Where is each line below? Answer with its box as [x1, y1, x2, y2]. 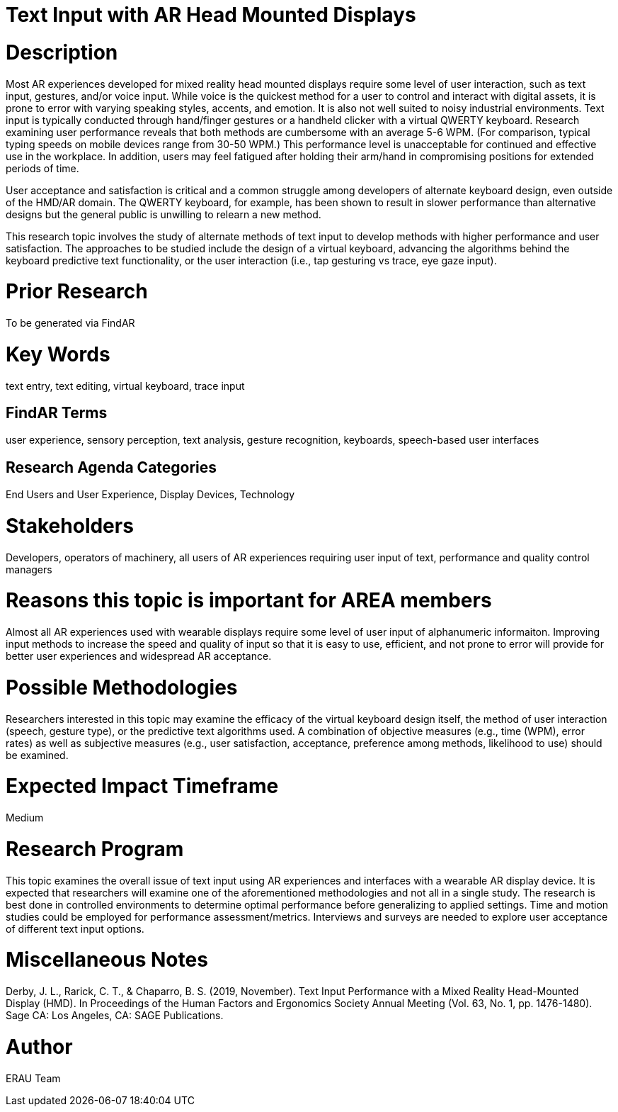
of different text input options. [6, 922, 144, 935]
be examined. [6, 748, 69, 761]
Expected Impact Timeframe [6, 774, 279, 799]
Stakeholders [6, 513, 134, 538]
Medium [6, 811, 44, 824]
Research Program [6, 836, 184, 861]
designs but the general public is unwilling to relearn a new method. [6, 208, 321, 220]
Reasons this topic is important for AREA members [6, 588, 492, 613]
